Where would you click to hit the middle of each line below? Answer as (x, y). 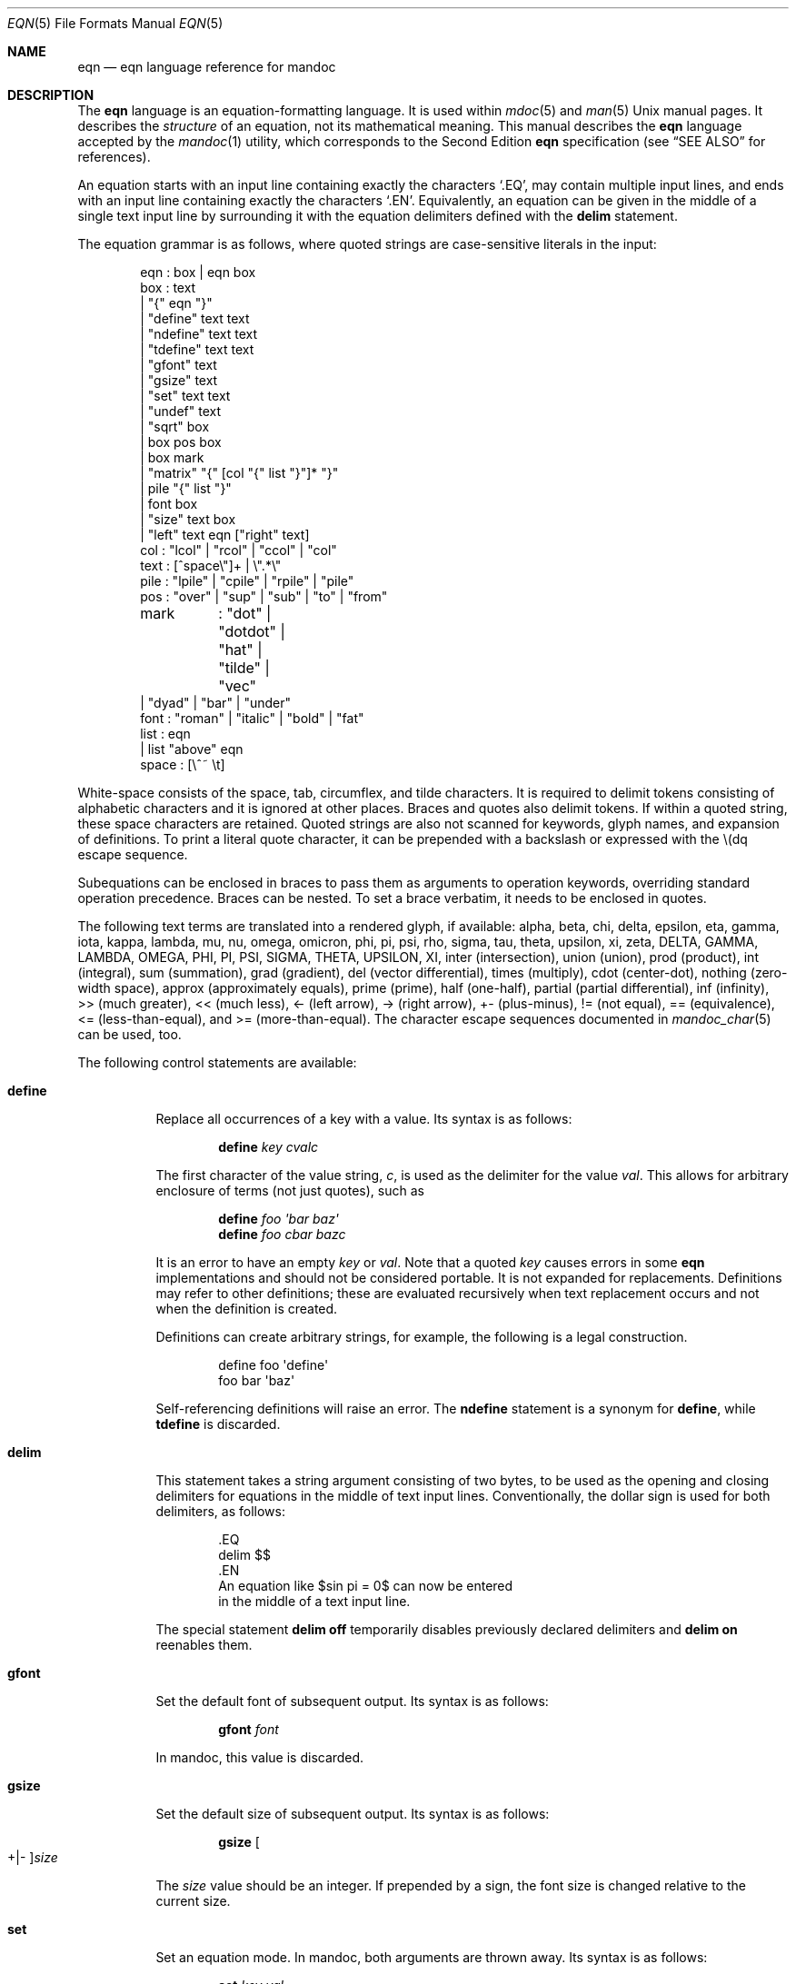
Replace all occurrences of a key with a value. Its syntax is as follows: (364, 1119)
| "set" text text (185, 396)
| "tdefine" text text (197, 349)
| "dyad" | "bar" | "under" (216, 703)
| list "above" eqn (192, 749)
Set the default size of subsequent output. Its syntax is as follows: (353, 1814)
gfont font (249, 1729)
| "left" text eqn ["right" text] (225, 535)
